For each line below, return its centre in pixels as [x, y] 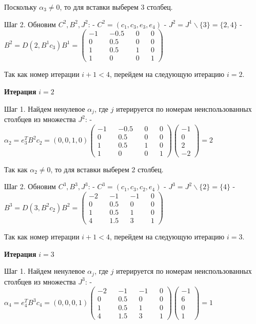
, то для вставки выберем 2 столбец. [107, 169]
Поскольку [21, 7]
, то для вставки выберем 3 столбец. [116, 7]
